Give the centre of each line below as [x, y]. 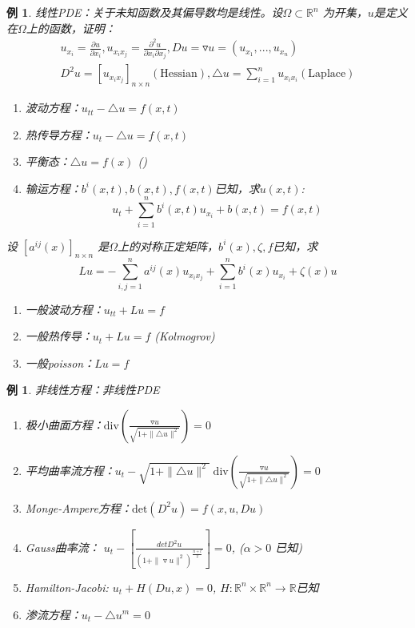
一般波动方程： [64, 309]
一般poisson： [60, 362]
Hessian [179, 74]
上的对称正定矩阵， [168, 246]
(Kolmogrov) [185, 336]
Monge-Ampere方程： [78, 507]
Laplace [327, 74]
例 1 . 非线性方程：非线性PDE [83, 390]
